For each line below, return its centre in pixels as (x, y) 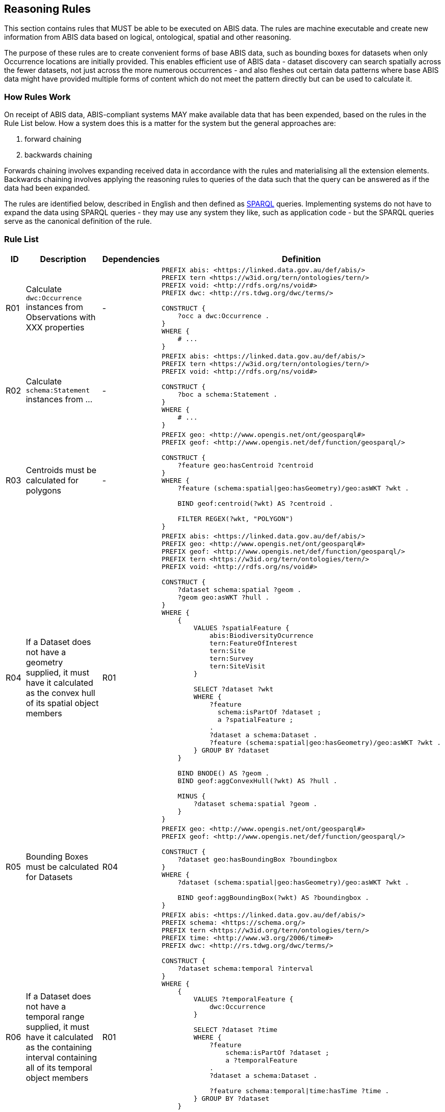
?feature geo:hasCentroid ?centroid (245, 465)
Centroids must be (61, 470)
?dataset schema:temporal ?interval (245, 968)
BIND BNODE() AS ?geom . (224, 773)
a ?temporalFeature (261, 1060)
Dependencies (131, 259)
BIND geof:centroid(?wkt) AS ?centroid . (255, 503)
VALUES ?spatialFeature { (241, 628)
